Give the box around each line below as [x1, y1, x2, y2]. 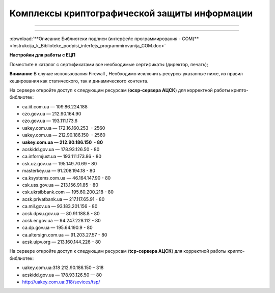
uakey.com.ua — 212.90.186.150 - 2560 [22, 132, 105, 138]
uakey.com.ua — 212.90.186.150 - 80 [22, 139, 103, 145]
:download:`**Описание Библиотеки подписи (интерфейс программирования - [9, 36, 181, 42]
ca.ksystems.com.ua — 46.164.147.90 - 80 [22, 174, 111, 181]
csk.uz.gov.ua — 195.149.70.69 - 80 [22, 160, 97, 166]
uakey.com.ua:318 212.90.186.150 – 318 [22, 265, 104, 271]
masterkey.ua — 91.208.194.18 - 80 [22, 168, 96, 174]
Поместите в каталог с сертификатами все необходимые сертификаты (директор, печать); [9, 61, 208, 67]
